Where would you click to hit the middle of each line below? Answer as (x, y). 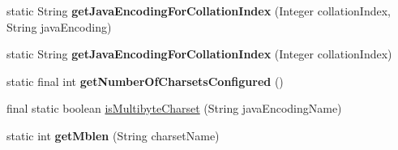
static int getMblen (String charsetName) (113, 135)
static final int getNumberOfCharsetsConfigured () (145, 81)
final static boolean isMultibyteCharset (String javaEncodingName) (174, 108)
